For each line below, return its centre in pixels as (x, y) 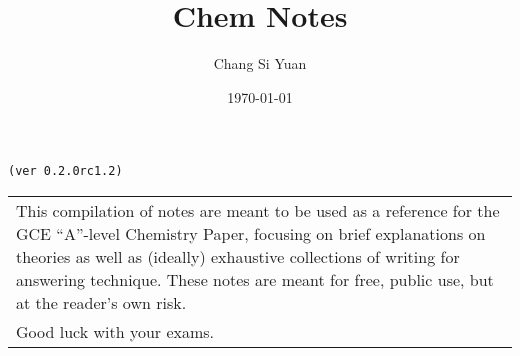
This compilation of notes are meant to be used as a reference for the (258, 210)
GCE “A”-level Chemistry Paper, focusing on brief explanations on (251, 233)
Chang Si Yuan (260, 63)
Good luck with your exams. (115, 331)
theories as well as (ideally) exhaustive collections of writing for (238, 256)
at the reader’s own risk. (101, 302)
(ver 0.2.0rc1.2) (65, 171)
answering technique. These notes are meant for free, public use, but (255, 279)
